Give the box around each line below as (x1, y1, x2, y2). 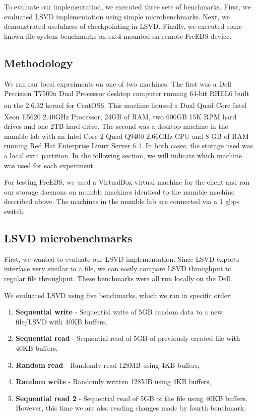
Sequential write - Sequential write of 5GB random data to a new (15, 307, 223, 317)
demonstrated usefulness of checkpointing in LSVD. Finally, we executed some (4, 21, 242, 31)
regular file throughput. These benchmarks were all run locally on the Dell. (4, 273, 232, 283)
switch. (4, 206, 25, 216)
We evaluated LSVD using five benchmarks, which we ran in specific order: (4, 290, 232, 300)
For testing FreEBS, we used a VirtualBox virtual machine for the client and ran (4, 177, 250, 187)
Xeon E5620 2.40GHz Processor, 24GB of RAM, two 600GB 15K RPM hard (4, 111, 237, 121)
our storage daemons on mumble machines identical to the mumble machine (4, 186, 235, 197)
